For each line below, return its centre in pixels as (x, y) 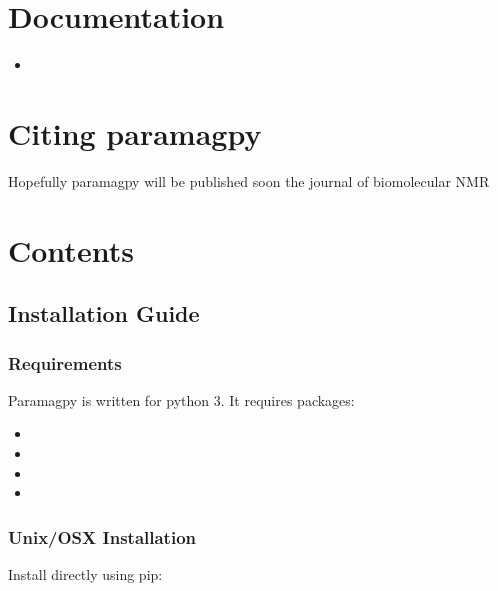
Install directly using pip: (85, 574)
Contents (71, 249)
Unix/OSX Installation (102, 536)
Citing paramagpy (135, 132)
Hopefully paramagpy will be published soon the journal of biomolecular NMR (249, 180)
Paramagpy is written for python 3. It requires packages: (181, 399)
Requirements (65, 362)
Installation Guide (104, 313)
